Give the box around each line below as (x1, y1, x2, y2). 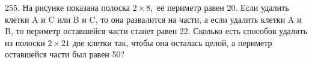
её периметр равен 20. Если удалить (157, 1, 289, 13)
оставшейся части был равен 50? (5, 48, 125, 60)
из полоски (5, 36, 45, 48)
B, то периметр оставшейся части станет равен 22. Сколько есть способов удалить (5, 25, 307, 37)
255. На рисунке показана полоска (5, 1, 130, 13)
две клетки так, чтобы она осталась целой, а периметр (72, 36, 272, 48)
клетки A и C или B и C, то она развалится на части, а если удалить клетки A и (5, 13, 302, 25)
